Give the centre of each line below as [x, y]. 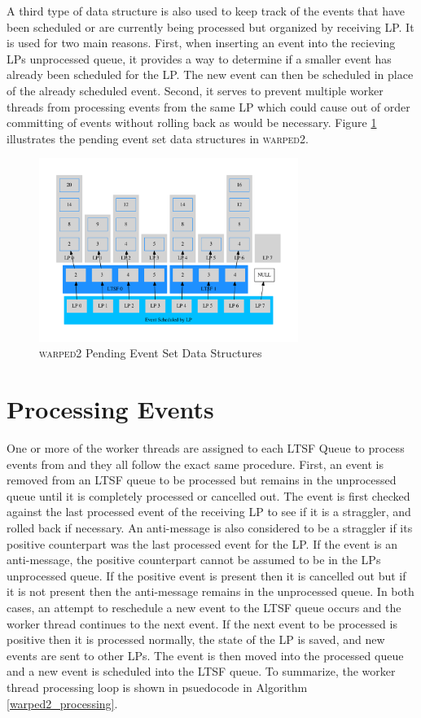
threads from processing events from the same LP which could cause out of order [208, 106]
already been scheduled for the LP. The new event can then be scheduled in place [210, 74]
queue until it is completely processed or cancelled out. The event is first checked [208, 495]
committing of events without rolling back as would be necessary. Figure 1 [192, 123]
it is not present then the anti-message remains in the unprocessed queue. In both [210, 591]
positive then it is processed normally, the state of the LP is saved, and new [196, 639]
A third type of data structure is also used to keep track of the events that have [206, 11]
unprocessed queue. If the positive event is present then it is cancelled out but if [206, 575]
